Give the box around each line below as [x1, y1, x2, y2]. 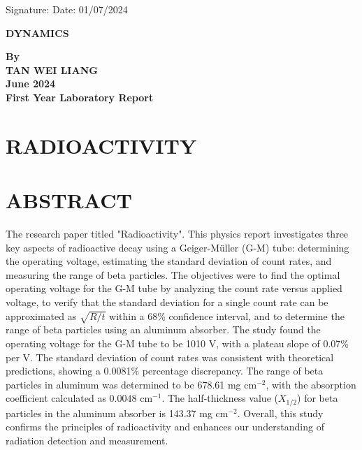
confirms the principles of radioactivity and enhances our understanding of [6, 419, 324, 434]
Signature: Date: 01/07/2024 [6, 2, 128, 16]
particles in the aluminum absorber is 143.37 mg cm [6, 405, 229, 420]
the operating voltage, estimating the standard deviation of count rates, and [6, 254, 332, 268]
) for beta [297, 391, 338, 405]
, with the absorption [266, 377, 356, 391]
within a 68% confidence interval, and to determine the [109, 308, 345, 323]
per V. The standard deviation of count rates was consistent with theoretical [6, 349, 334, 364]
